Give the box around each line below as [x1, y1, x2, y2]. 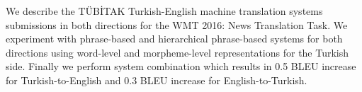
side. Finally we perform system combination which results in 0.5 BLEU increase [6, 59, 356, 74]
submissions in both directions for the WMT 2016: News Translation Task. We [6, 17, 348, 32]
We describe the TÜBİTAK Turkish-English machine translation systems [6, 4, 323, 18]
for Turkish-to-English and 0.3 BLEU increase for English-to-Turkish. [6, 72, 307, 87]
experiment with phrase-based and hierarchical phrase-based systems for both [6, 31, 343, 46]
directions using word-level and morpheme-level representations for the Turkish [6, 45, 349, 59]
